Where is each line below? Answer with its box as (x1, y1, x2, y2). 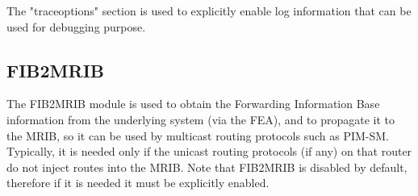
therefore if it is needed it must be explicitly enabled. (6, 174, 270, 191)
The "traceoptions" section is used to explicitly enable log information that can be (6, 2, 412, 19)
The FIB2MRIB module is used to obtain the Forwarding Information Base (6, 95, 380, 112)
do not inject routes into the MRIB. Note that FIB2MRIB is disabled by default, (6, 158, 408, 175)
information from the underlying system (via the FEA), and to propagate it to (6, 111, 395, 127)
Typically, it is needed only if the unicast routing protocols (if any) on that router (6, 143, 412, 160)
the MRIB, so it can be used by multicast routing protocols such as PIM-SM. (6, 127, 389, 144)
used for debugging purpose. (6, 18, 146, 35)
